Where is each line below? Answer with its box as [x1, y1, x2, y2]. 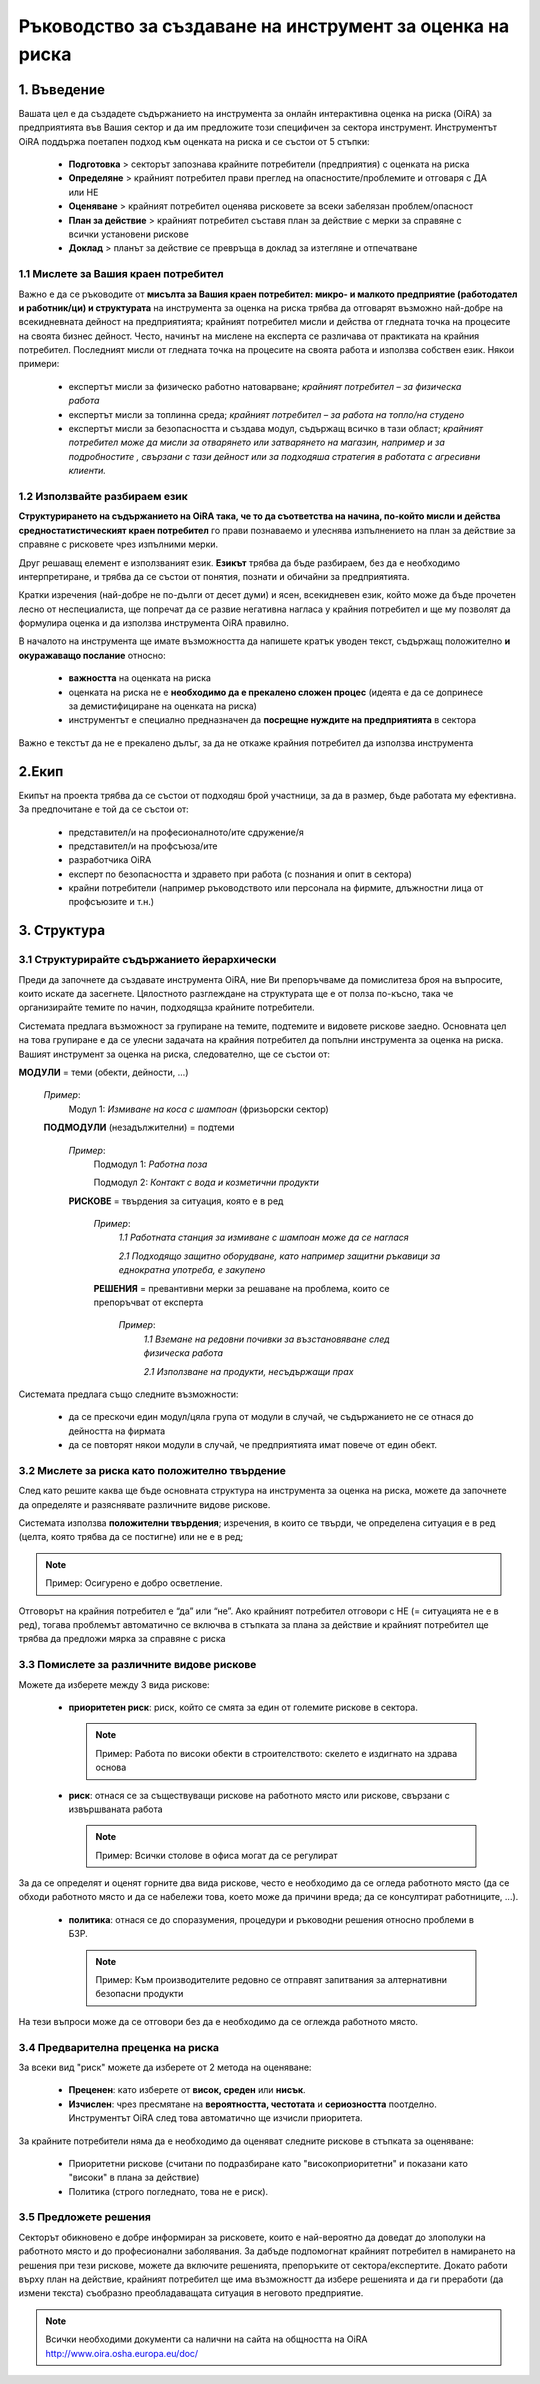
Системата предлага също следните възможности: [18, 1388, 239, 1400]
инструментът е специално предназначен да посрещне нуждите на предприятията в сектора [68, 714, 477, 726]
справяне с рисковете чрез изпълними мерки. [18, 538, 219, 550]
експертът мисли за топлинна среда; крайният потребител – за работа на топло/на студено [68, 408, 465, 420]
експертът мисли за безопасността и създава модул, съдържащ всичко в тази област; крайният [68, 423, 484, 435]
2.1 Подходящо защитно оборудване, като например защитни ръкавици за [118, 1250, 441, 1262]
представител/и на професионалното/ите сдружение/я [68, 826, 304, 838]
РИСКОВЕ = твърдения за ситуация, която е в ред [68, 1195, 284, 1207]
